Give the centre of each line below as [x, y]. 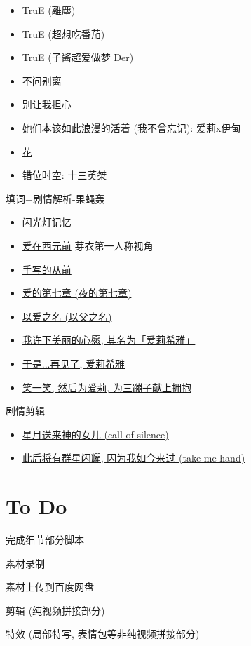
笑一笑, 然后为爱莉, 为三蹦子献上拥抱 [107, 387]
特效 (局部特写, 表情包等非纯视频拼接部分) [103, 634]
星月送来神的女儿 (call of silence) [95, 434]
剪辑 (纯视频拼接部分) [55, 610]
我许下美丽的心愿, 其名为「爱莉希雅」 [109, 340]
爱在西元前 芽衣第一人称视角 [88, 245]
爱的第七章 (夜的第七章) [77, 293]
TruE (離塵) [49, 10]
